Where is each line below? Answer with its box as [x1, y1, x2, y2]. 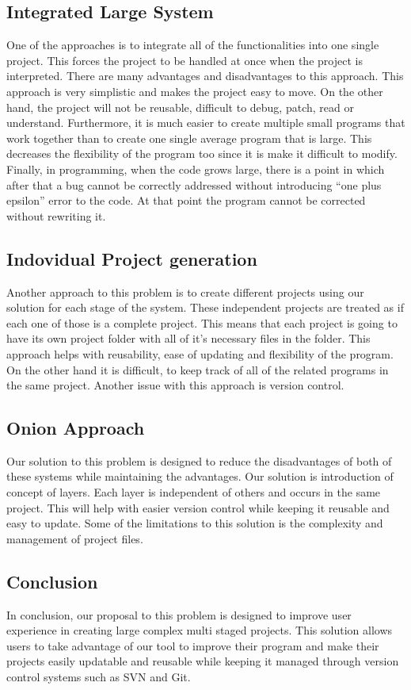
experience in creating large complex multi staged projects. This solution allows [6, 622, 393, 638]
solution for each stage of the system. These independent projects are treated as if [6, 299, 404, 316]
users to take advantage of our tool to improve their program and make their [6, 637, 379, 654]
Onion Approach [6, 416, 145, 440]
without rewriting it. [6, 207, 106, 224]
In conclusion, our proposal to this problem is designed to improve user [6, 606, 352, 623]
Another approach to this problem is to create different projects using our [6, 283, 364, 300]
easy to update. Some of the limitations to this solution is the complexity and [6, 515, 383, 531]
